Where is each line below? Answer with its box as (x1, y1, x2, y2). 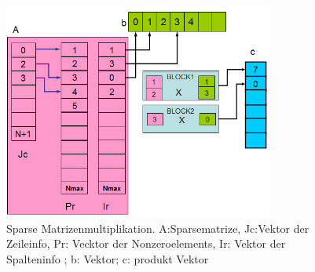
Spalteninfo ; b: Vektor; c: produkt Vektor (6, 251, 209, 267)
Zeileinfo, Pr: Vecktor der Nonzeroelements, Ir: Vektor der (6, 235, 286, 252)
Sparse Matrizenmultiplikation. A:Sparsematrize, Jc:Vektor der (6, 219, 310, 236)
